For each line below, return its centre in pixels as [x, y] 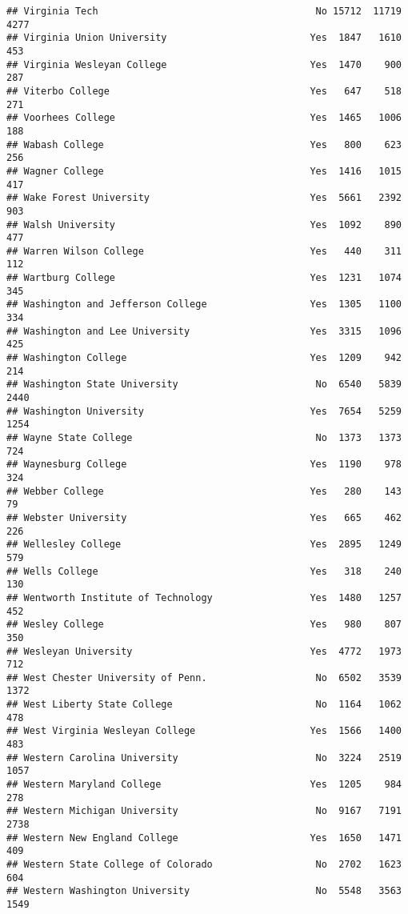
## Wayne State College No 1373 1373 [204, 438]
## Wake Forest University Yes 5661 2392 [204, 198]
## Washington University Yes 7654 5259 [204, 411]
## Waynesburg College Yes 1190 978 [204, 465]
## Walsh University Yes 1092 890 [204, 224]
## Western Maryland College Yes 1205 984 [204, 785]
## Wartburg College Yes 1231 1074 [204, 278]
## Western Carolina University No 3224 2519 [204, 758]
